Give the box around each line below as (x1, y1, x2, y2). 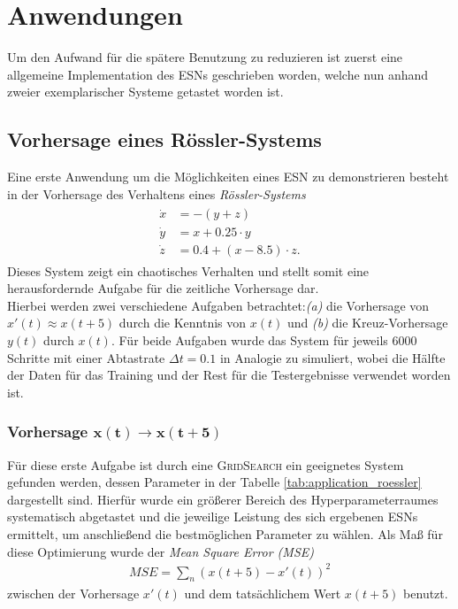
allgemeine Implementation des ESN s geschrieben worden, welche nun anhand (7, 65, 429, 83)
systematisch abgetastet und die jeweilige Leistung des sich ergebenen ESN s (7, 507, 418, 526)
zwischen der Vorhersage (7, 583, 140, 602)
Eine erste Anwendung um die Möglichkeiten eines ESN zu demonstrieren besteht (7, 167, 449, 186)
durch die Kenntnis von (118, 313, 247, 332)
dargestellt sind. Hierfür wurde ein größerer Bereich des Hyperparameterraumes (7, 490, 439, 508)
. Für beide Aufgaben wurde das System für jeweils (111, 331, 388, 350)
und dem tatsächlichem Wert (184, 583, 341, 602)
